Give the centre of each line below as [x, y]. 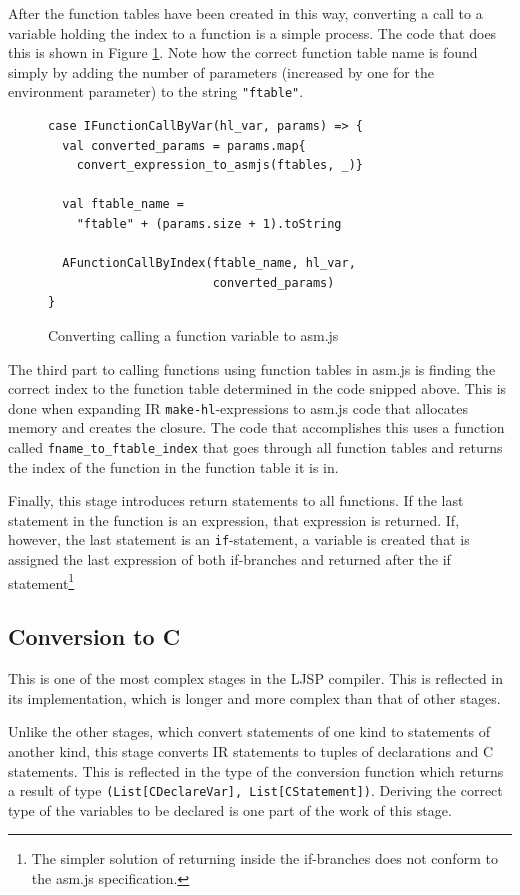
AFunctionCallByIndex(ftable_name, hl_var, [209, 263]
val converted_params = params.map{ [184, 145]
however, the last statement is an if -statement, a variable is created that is [239, 539]
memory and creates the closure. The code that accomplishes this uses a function [256, 427]
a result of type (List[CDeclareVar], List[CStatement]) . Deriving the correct [255, 790]
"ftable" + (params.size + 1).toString [209, 224]
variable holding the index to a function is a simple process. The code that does [252, 32]
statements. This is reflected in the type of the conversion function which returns [256, 770]
